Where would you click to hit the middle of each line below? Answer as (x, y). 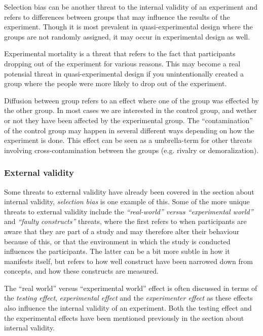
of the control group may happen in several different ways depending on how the (129, 130)
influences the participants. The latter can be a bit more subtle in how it (117, 251)
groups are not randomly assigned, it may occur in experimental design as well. (127, 36)
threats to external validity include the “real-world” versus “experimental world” (129, 211)
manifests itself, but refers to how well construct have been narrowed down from (128, 261)
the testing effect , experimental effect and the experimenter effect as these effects (128, 298)
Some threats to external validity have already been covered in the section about (129, 191)
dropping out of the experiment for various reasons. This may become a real (122, 63)
